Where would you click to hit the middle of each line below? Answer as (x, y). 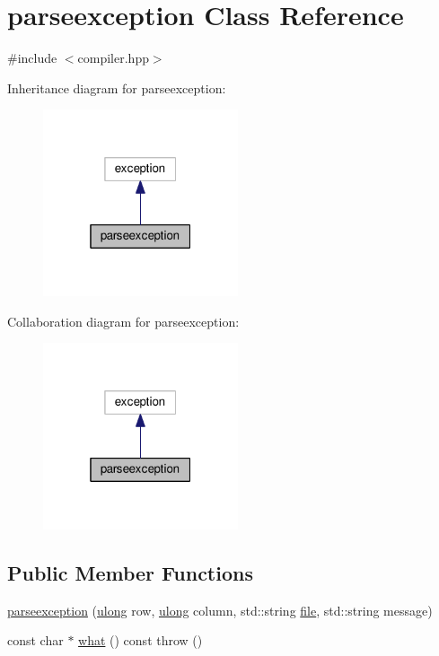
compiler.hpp (113, 58)
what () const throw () (140, 640)
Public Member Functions (130, 572)
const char (35, 640)
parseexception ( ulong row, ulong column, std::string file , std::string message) (220, 610)
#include (32, 58)
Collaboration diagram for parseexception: (123, 321)
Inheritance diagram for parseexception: (117, 87)
